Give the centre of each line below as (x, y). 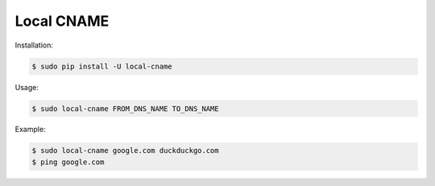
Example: (30, 130)
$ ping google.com (68, 162)
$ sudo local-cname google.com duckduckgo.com (125, 151)
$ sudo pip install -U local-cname (102, 66)
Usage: (27, 87)
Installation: (34, 45)
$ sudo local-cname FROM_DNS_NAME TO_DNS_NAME (125, 108)
